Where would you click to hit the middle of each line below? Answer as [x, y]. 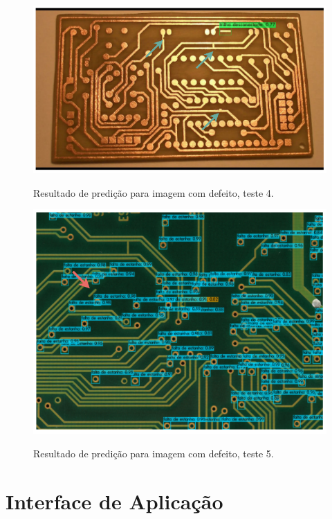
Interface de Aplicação [114, 501]
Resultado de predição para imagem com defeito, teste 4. [154, 192]
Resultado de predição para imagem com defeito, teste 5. [154, 453]
